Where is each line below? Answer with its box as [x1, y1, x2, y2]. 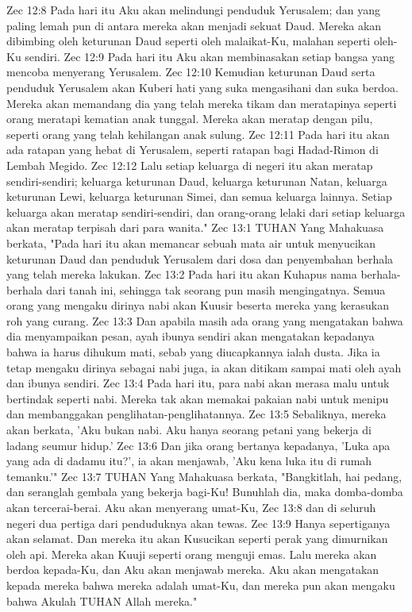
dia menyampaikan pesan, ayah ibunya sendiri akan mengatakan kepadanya [6, 328, 375, 344]
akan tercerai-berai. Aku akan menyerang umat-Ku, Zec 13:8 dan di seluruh [6, 499, 376, 515]
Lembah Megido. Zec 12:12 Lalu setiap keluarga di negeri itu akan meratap [6, 156, 373, 173]
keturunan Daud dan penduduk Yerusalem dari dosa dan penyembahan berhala [6, 250, 394, 267]
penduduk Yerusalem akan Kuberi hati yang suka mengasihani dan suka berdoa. [6, 79, 399, 95]
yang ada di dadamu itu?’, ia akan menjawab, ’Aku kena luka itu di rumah [6, 452, 372, 469]
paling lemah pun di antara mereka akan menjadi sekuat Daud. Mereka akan [6, 17, 382, 33]
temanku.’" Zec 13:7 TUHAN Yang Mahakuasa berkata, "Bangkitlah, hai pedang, [6, 468, 402, 484]
